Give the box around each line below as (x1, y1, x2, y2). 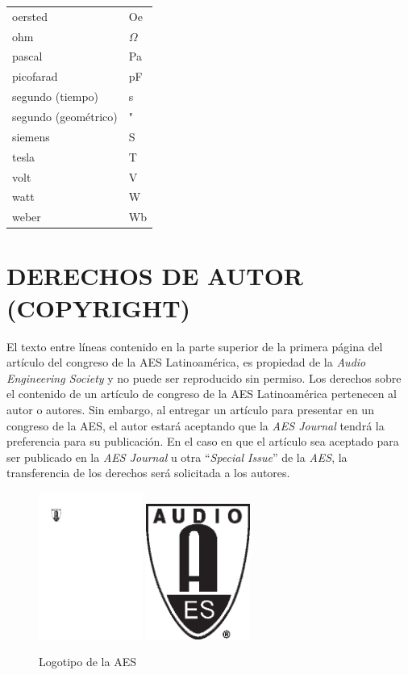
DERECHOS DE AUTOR (6, 259, 304, 292)
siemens (12, 128, 50, 145)
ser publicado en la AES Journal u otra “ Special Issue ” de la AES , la (6, 448, 348, 465)
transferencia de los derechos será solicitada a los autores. (6, 464, 290, 481)
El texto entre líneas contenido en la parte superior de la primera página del (6, 337, 383, 354)
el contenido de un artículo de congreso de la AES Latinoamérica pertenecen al (6, 385, 397, 402)
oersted (12, 7, 48, 24)
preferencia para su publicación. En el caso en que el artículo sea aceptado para (6, 433, 399, 450)
